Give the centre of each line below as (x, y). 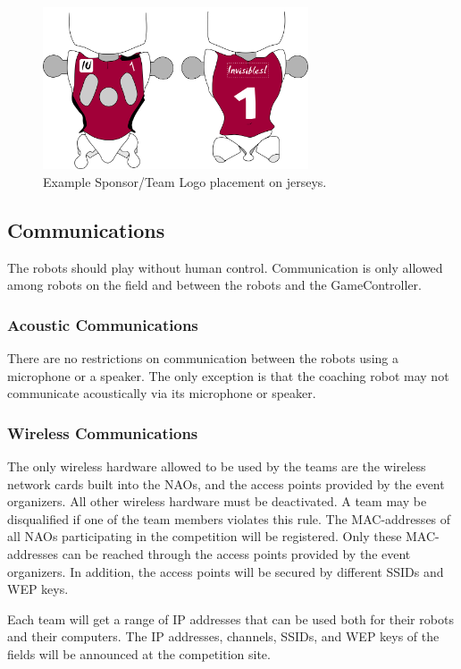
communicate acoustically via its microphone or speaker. (162, 393)
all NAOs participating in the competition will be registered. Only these (205, 536)
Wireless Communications (103, 432)
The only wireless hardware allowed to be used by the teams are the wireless (217, 466)
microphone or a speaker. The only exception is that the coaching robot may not (228, 375)
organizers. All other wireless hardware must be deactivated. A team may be (217, 501)
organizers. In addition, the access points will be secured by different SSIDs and (226, 571)
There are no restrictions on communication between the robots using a (203, 357)
